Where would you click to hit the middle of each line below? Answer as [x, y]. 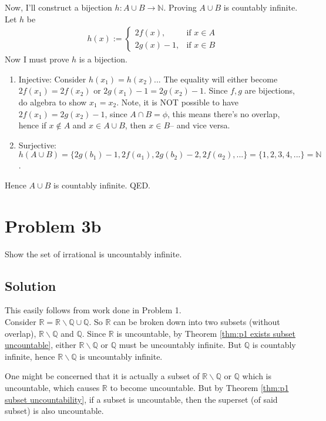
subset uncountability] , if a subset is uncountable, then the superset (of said [141, 399]
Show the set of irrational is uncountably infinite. [93, 253]
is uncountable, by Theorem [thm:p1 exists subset [206, 333]
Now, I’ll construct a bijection [58, 7]
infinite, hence [30, 356]
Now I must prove [37, 59]
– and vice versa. [200, 125]
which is [257, 376]
